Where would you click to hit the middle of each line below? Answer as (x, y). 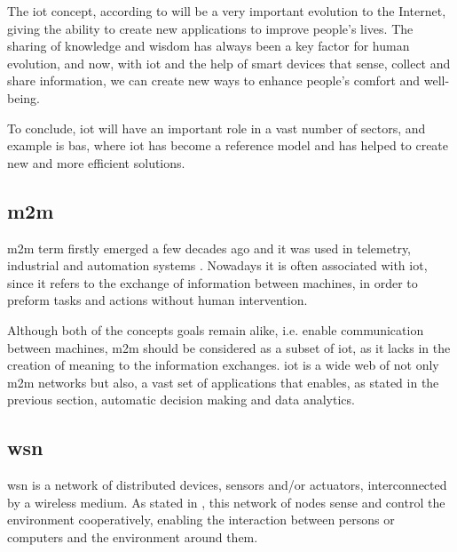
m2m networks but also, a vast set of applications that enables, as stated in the (223, 382)
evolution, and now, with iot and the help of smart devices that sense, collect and (229, 63)
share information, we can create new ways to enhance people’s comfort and (214, 80)
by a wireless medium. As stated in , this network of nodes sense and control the (226, 502)
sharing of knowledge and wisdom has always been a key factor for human (209, 46)
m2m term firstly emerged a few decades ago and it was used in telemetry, (209, 248)
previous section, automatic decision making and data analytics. (181, 400)
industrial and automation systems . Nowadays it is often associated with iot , (217, 265)
